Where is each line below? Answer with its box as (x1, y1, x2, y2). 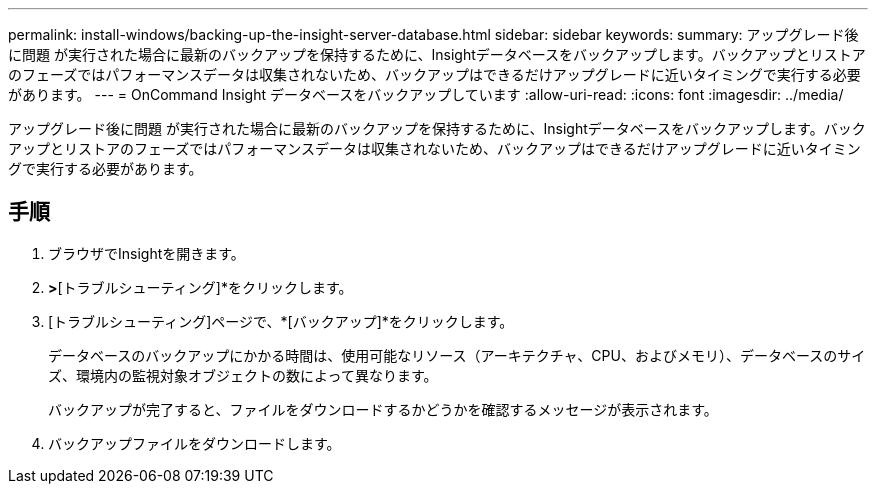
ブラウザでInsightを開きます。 (48, 244, 245, 262)
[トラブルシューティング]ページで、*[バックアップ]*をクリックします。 (48, 312, 514, 330)
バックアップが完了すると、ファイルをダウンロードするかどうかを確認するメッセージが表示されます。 (48, 400, 718, 418)
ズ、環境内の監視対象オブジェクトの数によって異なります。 (48, 366, 438, 384)
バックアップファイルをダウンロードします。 (48, 434, 341, 452)
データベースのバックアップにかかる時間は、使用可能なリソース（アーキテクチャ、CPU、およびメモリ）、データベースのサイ (48, 346, 866, 364)
